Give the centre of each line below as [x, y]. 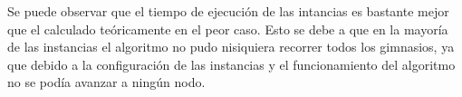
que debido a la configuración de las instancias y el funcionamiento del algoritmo [231, 64]
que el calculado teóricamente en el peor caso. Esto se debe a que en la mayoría [228, 29]
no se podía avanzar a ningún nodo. [106, 82]
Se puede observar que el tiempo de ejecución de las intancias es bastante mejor [228, 11]
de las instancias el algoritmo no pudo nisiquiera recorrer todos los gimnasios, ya [231, 47]
